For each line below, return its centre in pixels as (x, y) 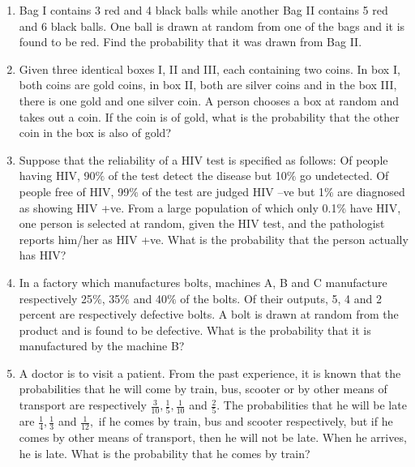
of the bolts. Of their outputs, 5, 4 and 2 (281, 298)
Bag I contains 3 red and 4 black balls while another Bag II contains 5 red (203, 10)
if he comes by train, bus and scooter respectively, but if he (246, 421)
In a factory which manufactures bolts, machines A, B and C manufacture (203, 282)
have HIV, (375, 207)
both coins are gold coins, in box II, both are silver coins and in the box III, (208, 85)
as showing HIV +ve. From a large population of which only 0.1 (178, 207)
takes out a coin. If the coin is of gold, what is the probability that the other (209, 116)
